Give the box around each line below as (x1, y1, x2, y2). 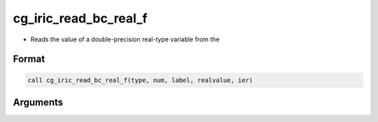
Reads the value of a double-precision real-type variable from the (30, 35, 220, 43)
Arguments (13, 96, 64, 108)
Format (13, 53, 45, 65)
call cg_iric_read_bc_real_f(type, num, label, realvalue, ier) (27, 76, 253, 84)
